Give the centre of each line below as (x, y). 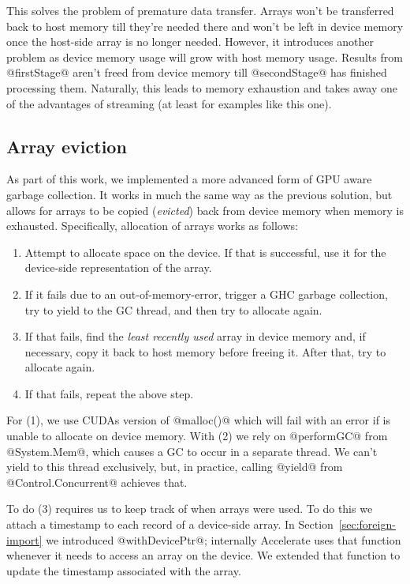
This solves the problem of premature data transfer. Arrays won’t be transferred (200, 10)
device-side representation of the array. (118, 268)
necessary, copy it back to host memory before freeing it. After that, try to (205, 351)
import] (24, 539)
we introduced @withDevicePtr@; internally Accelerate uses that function (224, 539)
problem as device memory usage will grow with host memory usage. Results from (205, 57)
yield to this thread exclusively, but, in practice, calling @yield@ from (175, 467)
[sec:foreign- (367, 524)
